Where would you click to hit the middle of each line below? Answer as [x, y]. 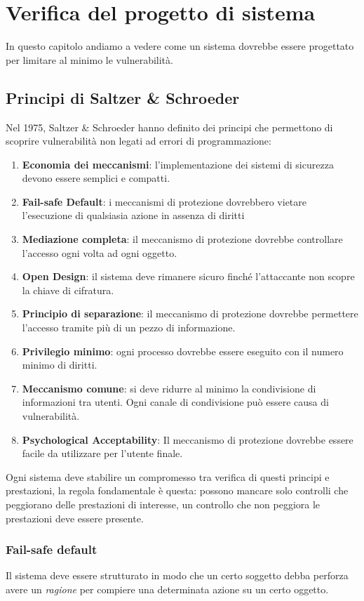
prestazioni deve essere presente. [75, 518]
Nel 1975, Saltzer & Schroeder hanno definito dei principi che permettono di [169, 127]
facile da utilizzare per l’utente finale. [102, 453]
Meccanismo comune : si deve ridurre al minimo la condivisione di [169, 388]
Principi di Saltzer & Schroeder [123, 97]
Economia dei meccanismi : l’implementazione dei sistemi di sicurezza [178, 164]
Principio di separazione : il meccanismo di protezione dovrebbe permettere [190, 313]
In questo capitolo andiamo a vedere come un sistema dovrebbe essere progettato [180, 46]
